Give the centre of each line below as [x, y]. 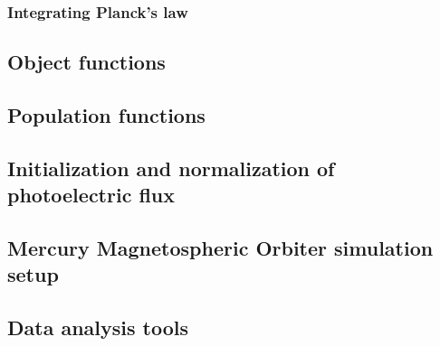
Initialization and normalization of [171, 168]
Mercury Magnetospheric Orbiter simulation [220, 247]
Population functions [106, 115]
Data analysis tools [98, 327]
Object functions [86, 62]
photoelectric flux [91, 195]
